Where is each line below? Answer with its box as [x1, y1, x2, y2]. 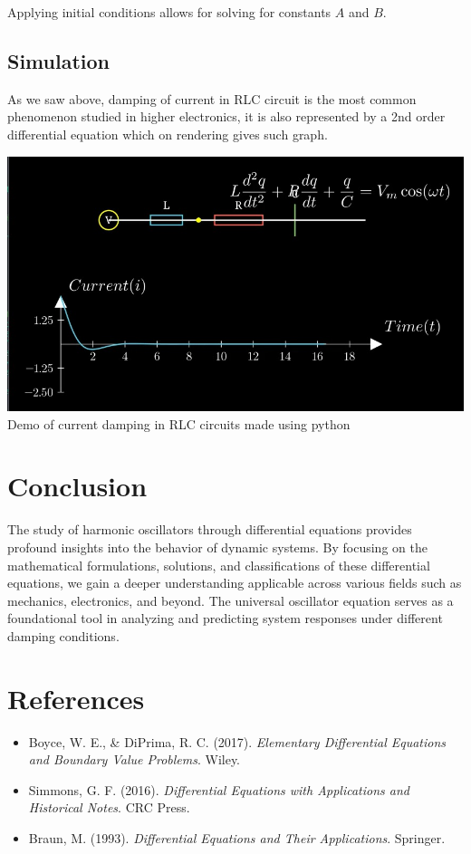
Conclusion [7, 467, 148, 504]
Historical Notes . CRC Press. [28, 798, 190, 817]
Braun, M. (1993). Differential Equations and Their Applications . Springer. [28, 829, 446, 848]
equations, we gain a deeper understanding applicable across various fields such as [7, 573, 462, 592]
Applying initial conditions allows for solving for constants [7, 3, 332, 21]
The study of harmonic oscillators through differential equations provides [7, 520, 412, 539]
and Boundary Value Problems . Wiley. [28, 750, 241, 769]
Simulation [7, 46, 111, 74]
